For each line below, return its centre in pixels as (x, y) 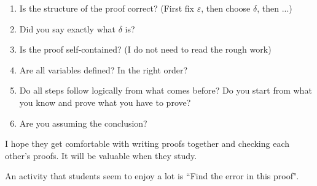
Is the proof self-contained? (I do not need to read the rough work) (145, 49)
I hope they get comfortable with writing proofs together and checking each (147, 143)
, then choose (226, 8)
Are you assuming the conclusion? (83, 123)
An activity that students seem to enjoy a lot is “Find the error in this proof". (152, 176)
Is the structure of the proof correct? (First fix (107, 8)
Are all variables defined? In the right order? (104, 69)
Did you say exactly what (68, 28)
